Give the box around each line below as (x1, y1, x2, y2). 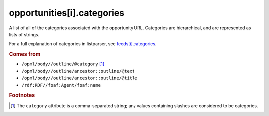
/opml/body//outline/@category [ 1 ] (21, 61, 105, 67)
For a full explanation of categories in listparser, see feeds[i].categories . (9, 41, 157, 47)
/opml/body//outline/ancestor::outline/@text (21, 68, 135, 74)
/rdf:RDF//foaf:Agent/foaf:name (21, 82, 101, 88)
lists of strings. (9, 31, 40, 37)
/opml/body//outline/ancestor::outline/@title (21, 75, 137, 81)
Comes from (9, 51, 41, 58)
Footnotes (9, 92, 35, 99)
